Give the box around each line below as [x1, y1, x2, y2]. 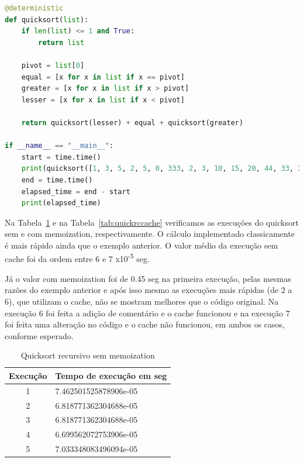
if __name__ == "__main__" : [5, 142, 114, 150]
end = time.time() [21, 175, 93, 184]
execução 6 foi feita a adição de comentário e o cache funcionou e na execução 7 [5, 306, 291, 319]
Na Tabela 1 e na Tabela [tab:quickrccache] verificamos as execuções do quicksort [5, 216, 299, 228]
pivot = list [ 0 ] [21, 61, 85, 70]
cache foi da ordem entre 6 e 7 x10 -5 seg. [5, 251, 150, 265]
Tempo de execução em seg [55, 369, 167, 381]
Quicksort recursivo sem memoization [20, 349, 155, 361]
